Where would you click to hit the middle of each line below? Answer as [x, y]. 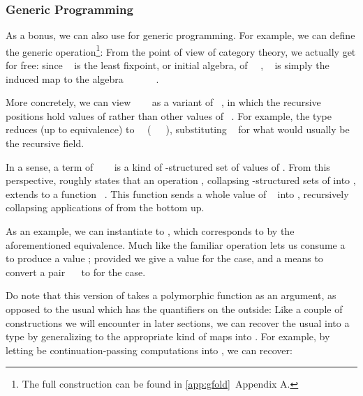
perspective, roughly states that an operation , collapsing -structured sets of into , [181, 180]
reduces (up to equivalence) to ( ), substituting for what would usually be [178, 129]
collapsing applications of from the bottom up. [105, 207]
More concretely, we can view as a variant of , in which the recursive [163, 102]
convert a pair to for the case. [76, 272]
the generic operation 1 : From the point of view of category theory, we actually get [181, 50]
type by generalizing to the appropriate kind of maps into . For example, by [168, 336]
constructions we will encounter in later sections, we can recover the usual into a [178, 322]
